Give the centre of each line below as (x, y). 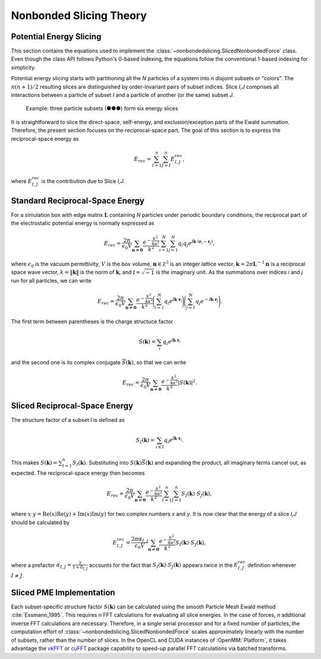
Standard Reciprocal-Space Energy (78, 201)
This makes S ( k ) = (34, 462)
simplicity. (23, 67)
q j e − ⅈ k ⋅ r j (207, 301)
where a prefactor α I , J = (41, 566)
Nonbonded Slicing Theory (79, 15)
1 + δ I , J (80, 567)
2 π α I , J (140, 540)
